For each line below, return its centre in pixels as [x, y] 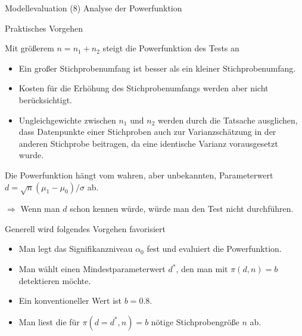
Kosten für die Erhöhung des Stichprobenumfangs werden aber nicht [144, 88]
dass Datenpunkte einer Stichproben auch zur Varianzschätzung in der [147, 132]
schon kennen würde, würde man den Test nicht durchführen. [182, 209]
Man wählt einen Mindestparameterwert [92, 269]
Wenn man [40, 209]
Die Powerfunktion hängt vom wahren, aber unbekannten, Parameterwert [139, 175]
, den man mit [202, 269]
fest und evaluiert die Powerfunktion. [214, 249]
